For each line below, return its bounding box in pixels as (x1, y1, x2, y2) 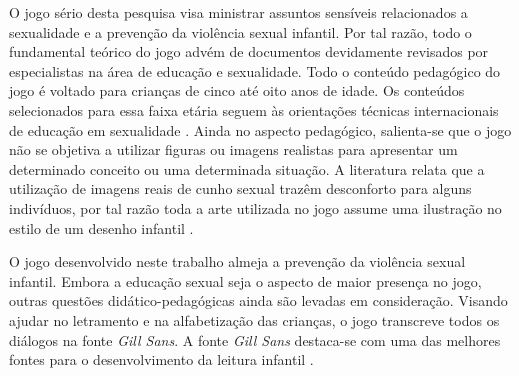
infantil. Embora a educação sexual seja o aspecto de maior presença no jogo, (9, 270, 482, 291)
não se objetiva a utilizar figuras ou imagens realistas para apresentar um (9, 139, 458, 160)
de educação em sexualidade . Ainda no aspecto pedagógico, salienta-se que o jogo (9, 119, 512, 140)
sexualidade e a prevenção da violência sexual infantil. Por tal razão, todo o (9, 21, 472, 42)
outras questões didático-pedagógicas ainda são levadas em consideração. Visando (9, 290, 508, 311)
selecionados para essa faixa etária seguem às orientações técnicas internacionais (9, 99, 499, 120)
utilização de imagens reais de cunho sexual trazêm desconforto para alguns (9, 178, 472, 199)
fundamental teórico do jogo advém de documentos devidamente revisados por (9, 41, 489, 62)
